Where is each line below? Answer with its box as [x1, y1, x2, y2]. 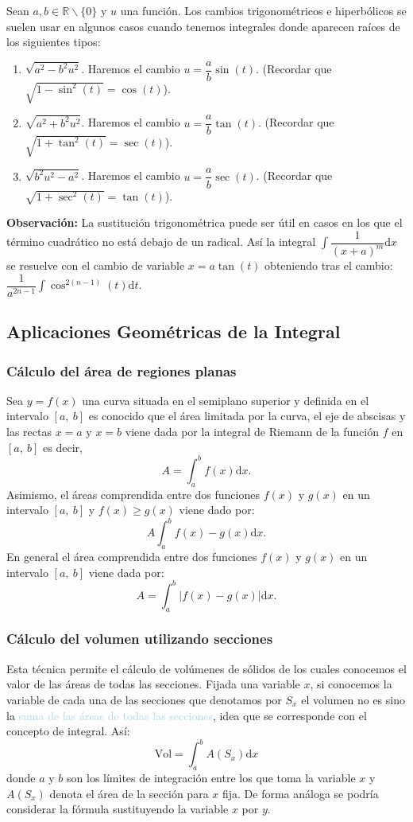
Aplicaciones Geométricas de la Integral [6, 319, 341, 344]
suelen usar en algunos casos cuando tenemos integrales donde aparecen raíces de [6, 18, 400, 34]
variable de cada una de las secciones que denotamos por [6, 691, 282, 707]
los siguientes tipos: [6, 33, 101, 50]
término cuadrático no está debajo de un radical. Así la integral [6, 233, 316, 250]
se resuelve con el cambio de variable [6, 257, 185, 274]
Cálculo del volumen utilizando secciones [6, 629, 273, 649]
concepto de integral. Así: [6, 723, 130, 739]
